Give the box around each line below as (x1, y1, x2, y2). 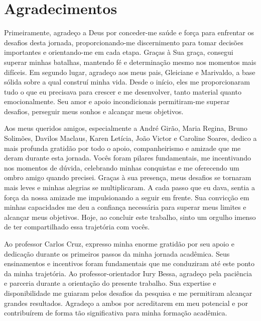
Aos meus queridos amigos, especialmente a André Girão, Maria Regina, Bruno (4, 123, 247, 133)
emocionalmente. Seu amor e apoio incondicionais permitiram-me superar (4, 96, 230, 107)
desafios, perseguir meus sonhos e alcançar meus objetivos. (4, 106, 184, 116)
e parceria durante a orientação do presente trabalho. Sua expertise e (4, 278, 216, 288)
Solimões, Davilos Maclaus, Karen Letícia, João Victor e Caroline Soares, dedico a (4, 133, 257, 143)
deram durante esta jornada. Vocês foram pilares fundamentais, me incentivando (4, 152, 251, 163)
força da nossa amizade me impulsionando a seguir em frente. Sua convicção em (4, 192, 249, 202)
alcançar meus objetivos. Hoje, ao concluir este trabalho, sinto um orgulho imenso (4, 211, 256, 222)
